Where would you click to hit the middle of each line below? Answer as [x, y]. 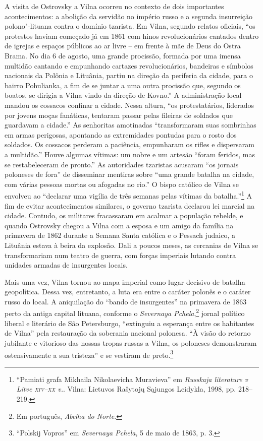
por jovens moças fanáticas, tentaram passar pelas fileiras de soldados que [119, 115]
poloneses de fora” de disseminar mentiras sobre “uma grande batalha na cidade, [129, 174]
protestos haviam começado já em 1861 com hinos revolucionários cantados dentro [132, 36]
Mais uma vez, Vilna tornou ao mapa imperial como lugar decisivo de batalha [125, 281]
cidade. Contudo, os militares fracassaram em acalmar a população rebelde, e [124, 215]
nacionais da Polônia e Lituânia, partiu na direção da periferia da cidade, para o [129, 75]
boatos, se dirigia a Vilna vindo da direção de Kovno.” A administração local [123, 95]
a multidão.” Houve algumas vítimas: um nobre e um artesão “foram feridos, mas [130, 154]
